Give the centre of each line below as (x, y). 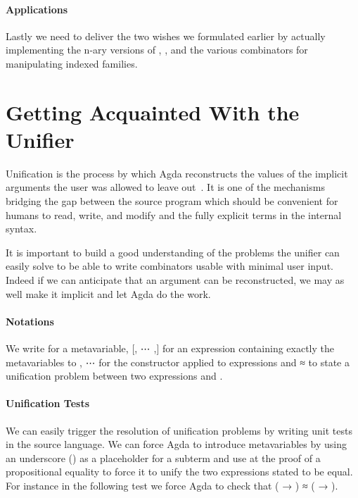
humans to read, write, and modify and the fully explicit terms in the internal (174, 214)
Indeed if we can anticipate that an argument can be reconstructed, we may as (175, 280)
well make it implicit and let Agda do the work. (108, 293)
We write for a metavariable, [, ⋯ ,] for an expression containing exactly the (170, 348)
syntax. (21, 229)
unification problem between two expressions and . (114, 376)
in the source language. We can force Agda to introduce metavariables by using (176, 444)
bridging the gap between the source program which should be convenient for (172, 201)
